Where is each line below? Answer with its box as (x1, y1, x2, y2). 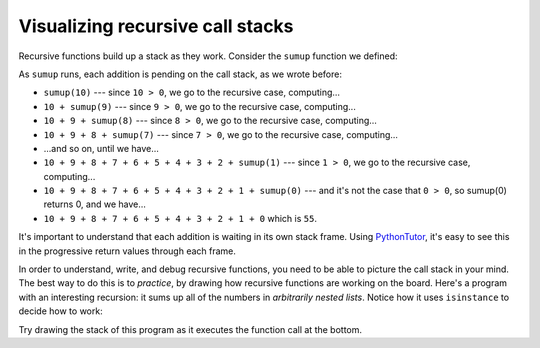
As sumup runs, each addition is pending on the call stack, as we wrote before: (18, 68, 342, 80)
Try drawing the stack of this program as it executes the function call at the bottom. (18, 323, 363, 335)
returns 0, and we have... (43, 198, 147, 210)
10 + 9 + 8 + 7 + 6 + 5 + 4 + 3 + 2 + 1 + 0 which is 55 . (43, 212, 317, 224)
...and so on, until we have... (43, 142, 160, 154)
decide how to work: (18, 305, 104, 317)
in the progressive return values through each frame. (18, 245, 237, 257)
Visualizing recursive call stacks (18, 15, 294, 37)
